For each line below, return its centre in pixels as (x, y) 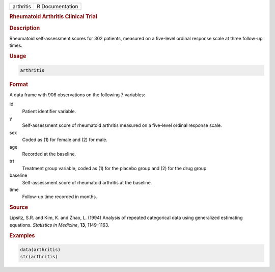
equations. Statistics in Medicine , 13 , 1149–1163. (59, 225)
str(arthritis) (39, 257)
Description (25, 28)
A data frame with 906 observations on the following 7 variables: (77, 95)
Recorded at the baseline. (49, 154)
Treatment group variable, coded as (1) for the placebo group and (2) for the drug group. (115, 168)
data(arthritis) (40, 249)
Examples (22, 235)
